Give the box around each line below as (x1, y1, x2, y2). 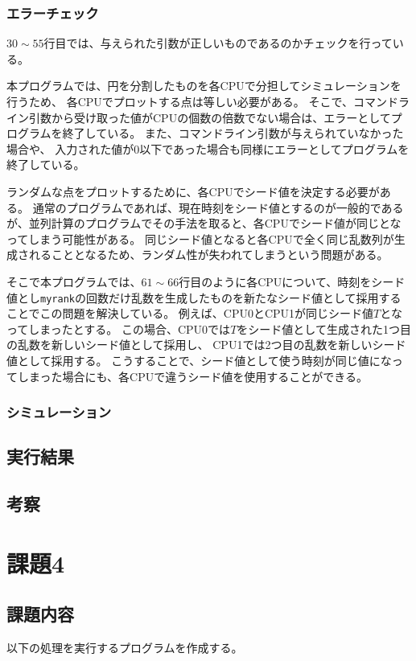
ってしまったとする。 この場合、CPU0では (6, 320, 231, 337)
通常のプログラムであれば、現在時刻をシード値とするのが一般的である (32, 199, 404, 216)
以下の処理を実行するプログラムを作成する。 (6, 639, 243, 656)
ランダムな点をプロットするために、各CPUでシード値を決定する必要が (6, 183, 380, 199)
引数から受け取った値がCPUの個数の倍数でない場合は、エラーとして (28, 109, 391, 125)
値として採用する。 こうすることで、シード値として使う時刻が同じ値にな (6, 351, 392, 368)
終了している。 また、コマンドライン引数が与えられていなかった (62, 125, 404, 142)
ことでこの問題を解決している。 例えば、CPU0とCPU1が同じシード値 (6, 305, 374, 322)
